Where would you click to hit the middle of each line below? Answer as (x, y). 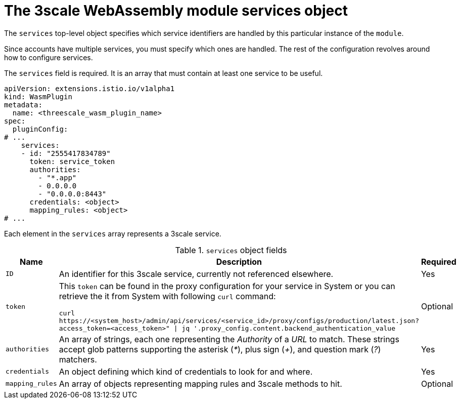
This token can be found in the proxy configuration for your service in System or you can (227, 286)
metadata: (23, 105)
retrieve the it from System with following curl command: (167, 296)
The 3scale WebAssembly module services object (176, 11)
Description (239, 261)
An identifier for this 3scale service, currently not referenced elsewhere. (196, 274)
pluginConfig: (40, 129)
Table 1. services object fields (231, 250)
